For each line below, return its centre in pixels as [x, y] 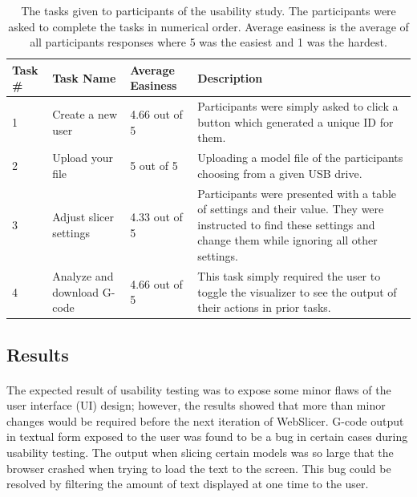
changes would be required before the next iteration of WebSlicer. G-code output [205, 420]
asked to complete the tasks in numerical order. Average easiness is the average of [208, 26]
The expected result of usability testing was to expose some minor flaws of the [199, 389]
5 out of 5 [154, 166]
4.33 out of [156, 217]
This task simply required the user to [289, 275]
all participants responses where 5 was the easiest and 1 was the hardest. [208, 42]
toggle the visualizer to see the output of [297, 291]
